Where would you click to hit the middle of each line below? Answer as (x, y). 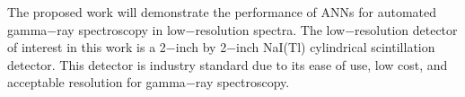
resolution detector (406, 29)
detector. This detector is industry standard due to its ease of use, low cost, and (228, 64)
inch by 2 (201, 47)
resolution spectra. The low (270, 29)
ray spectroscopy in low (121, 29)
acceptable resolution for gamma (97, 82)
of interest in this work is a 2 (87, 47)
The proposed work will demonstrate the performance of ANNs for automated (222, 12)
